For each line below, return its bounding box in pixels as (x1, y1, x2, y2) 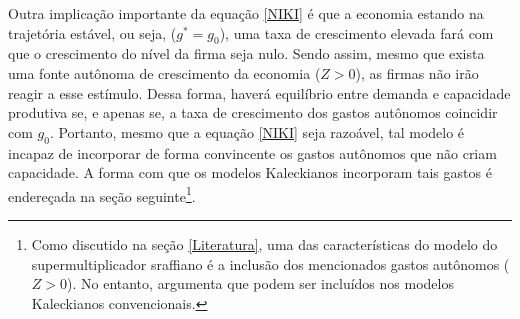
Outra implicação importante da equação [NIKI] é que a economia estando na (8, 3, 484, 23)
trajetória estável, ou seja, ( (8, 22, 177, 43)
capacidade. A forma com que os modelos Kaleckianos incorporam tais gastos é (8, 162, 492, 183)
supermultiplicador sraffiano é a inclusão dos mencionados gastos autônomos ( (31, 253, 510, 274)
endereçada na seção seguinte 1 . (8, 182, 196, 206)
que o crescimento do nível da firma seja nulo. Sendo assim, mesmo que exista (8, 43, 485, 64)
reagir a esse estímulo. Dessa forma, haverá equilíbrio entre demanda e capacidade (8, 82, 511, 103)
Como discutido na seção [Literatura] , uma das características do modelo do (31, 234, 498, 254)
